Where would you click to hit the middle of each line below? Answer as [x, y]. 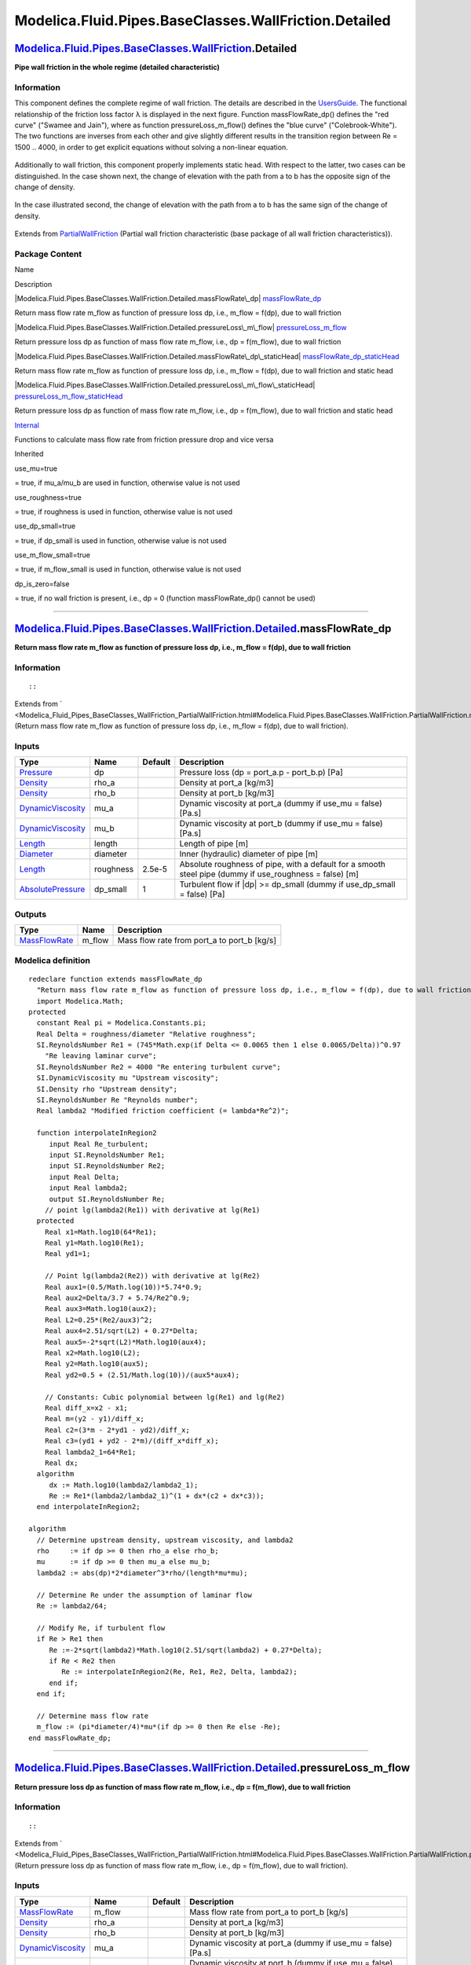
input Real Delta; [84, 1177]
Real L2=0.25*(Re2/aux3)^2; [99, 1320]
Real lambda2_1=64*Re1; [90, 1452]
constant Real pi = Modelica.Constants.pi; [122, 1023]
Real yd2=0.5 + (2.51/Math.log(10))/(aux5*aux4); [142, 1375]
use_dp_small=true [45, 526]
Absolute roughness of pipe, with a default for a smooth [283, 865]
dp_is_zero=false [42, 584]
